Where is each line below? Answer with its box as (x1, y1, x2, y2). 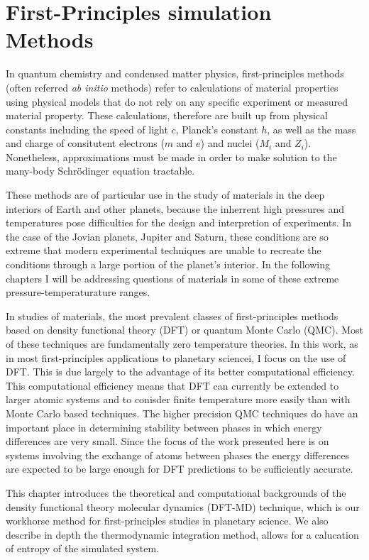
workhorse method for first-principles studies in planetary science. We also (6, 513, 329, 528)
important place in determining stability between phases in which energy (6, 419, 322, 434)
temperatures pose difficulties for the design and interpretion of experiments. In (6, 215, 352, 230)
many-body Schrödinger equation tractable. (6, 163, 195, 178)
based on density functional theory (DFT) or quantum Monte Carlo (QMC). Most (6, 322, 363, 337)
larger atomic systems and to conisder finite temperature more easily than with (6, 392, 351, 407)
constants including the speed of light (6, 121, 168, 136)
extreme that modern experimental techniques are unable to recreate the (6, 243, 321, 258)
